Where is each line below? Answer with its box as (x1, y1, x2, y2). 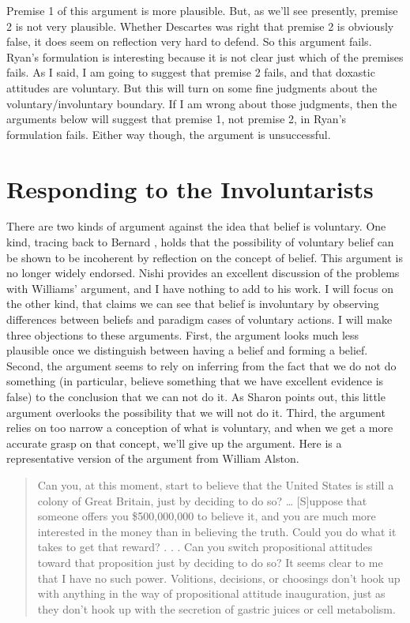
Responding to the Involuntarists (6, 172, 374, 205)
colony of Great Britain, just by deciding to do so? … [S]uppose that (37, 492, 367, 509)
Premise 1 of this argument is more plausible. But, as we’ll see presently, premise (6, 2, 398, 18)
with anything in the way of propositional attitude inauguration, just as (37, 585, 386, 602)
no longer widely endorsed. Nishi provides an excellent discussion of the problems (6, 265, 400, 281)
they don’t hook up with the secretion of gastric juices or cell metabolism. (37, 600, 396, 617)
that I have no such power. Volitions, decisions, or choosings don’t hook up (37, 569, 401, 586)
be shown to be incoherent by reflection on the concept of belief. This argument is (6, 249, 403, 265)
